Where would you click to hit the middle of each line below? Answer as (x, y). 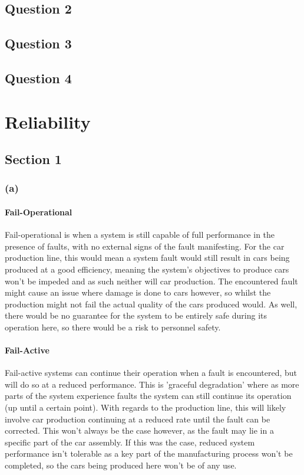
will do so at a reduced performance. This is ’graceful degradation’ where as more (152, 384)
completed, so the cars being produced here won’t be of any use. (121, 465)
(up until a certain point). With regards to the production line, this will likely (146, 407)
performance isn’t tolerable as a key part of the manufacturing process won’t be (149, 453)
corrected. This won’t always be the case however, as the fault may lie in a (139, 430)
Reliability (48, 121)
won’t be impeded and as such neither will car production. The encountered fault (151, 281)
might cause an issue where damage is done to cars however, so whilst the (138, 292)
